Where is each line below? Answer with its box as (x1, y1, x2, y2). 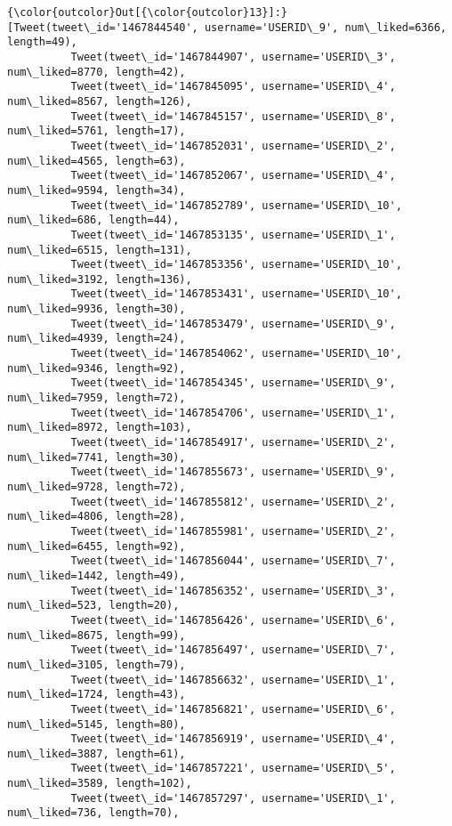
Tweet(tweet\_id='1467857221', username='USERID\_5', (70, 762, 396, 775)
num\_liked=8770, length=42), (7, 65, 186, 78)
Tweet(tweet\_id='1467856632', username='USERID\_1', (70, 673, 396, 686)
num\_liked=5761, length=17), (7, 125, 186, 138)
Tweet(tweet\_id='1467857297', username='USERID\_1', (70, 791, 396, 805)
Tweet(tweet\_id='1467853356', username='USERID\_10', (70, 258, 402, 271)
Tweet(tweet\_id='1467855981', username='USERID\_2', (70, 524, 396, 538)
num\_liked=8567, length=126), (7, 94, 192, 108)
